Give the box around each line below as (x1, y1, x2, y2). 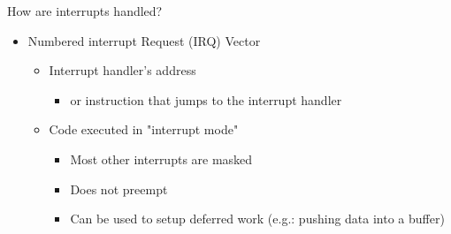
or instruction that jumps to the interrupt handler (70, 90, 342, 109)
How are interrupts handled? (7, 2, 163, 19)
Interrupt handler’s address (49, 61, 196, 79)
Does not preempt (70, 179, 168, 198)
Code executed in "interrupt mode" (49, 120, 239, 139)
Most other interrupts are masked (70, 149, 253, 168)
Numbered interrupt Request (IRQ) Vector (27, 31, 261, 49)
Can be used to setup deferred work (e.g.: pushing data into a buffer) (70, 209, 445, 228)
